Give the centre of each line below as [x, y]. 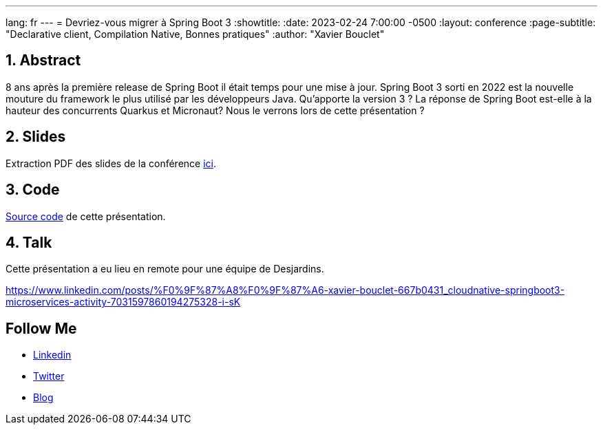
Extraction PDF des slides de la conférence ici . [111, 163]
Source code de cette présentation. [86, 216]
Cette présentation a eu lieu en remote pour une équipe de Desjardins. [165, 269]
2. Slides [36, 137]
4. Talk [29, 242]
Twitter [49, 376]
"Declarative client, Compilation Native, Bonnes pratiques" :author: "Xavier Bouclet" [195, 34]
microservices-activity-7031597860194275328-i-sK [123, 302]
